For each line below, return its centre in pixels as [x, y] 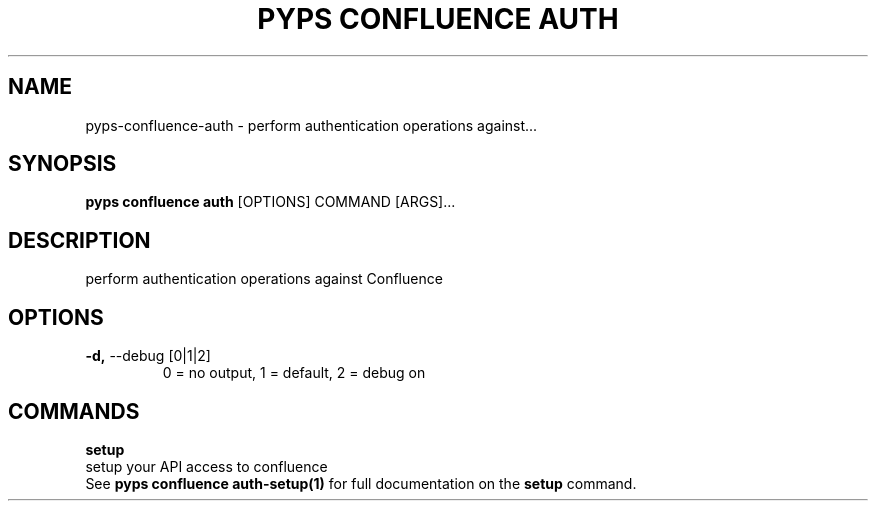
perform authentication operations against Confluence [264, 279]
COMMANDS [74, 411]
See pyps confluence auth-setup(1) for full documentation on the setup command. [361, 483]
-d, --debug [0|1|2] [148, 356]
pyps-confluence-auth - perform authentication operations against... [311, 125]
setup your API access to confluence [206, 466]
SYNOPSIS [62, 164]
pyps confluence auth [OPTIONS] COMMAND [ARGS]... [270, 202]
